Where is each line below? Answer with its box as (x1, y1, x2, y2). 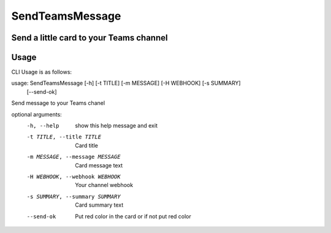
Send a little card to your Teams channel (11, 32, 168, 43)
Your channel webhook (75, 181, 134, 189)
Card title (75, 142, 98, 149)
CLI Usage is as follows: (11, 68, 72, 76)
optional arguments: (11, 110, 63, 118)
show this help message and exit (75, 122, 158, 129)
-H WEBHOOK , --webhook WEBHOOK (26, 173, 121, 180)
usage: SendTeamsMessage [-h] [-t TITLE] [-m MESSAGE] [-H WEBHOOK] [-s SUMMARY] (11, 80, 242, 87)
